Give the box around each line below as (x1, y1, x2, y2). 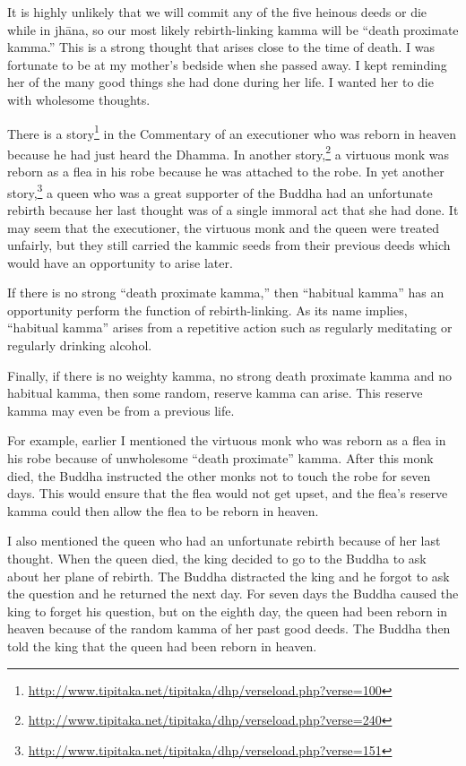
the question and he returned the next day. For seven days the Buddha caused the (7, 584, 459, 603)
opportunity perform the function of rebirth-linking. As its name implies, (7, 300, 408, 319)
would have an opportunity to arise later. (7, 253, 233, 271)
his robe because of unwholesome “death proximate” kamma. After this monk (7, 449, 434, 468)
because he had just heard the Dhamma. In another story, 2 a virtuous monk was (7, 142, 450, 163)
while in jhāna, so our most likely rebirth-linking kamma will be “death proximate (7, 20, 459, 39)
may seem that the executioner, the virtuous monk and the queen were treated (7, 218, 440, 237)
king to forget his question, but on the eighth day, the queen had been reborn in (7, 601, 448, 620)
